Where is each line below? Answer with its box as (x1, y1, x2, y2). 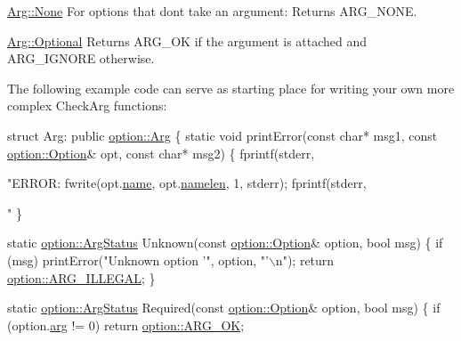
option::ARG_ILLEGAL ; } (7, 268, 156, 287)
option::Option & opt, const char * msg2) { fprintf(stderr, (7, 143, 315, 162)
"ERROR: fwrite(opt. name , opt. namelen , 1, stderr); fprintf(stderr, (7, 174, 367, 192)
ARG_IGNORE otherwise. (7, 49, 155, 68)
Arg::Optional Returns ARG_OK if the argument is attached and (7, 31, 368, 50)
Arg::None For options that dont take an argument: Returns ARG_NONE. (7, 2, 417, 20)
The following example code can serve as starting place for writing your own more (7, 78, 455, 97)
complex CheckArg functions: (7, 96, 167, 115)
